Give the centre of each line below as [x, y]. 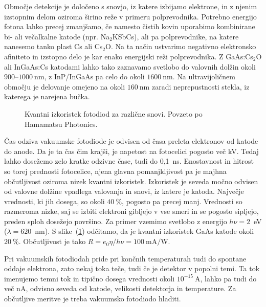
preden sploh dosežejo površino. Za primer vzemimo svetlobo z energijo [116, 221]
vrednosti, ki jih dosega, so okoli [54, 201]
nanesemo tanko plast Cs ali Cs [53, 46]
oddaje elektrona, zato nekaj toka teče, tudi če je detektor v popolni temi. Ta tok [132, 268]
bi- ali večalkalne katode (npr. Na [57, 36]
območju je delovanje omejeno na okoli [65, 86]
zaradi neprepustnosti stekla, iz [201, 86]
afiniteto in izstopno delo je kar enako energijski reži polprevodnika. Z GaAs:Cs [129, 56]
